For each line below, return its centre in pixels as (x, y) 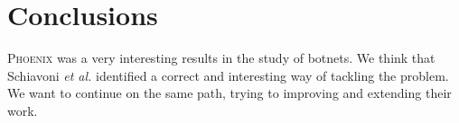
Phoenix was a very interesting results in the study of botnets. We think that (221, 58)
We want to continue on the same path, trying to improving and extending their (229, 93)
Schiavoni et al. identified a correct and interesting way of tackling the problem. (228, 75)
